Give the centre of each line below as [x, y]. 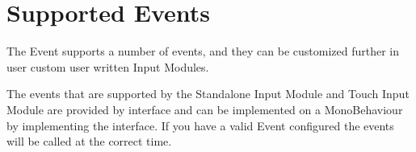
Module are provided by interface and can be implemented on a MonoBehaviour [205, 109]
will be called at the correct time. [89, 141]
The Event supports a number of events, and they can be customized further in [203, 51]
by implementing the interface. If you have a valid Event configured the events [200, 125]
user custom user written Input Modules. [108, 66]
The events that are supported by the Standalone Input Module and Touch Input [208, 94]
